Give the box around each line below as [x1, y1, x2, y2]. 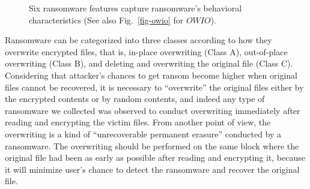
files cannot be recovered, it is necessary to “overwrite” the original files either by [5, 80, 304, 93]
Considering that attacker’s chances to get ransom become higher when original [5, 68, 297, 81]
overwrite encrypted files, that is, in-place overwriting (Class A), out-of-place [5, 45, 288, 58]
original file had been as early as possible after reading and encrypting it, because [5, 151, 305, 164]
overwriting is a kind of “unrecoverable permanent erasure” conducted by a [5, 127, 282, 140]
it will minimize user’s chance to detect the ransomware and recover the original [5, 163, 300, 175]
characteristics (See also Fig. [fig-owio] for [29, 13, 184, 26]
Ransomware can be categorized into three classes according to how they [5, 34, 272, 46]
